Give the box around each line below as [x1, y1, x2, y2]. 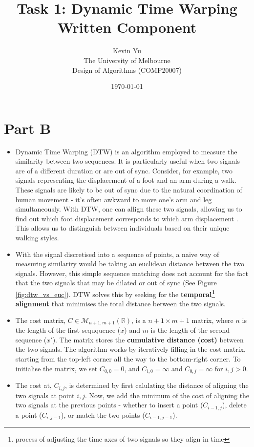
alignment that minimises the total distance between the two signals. [15, 298, 226, 309]
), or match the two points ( [61, 409, 145, 420]
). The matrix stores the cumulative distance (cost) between [52, 334, 244, 344]
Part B [4, 118, 51, 138]
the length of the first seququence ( [15, 325, 121, 335]
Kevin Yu [113, 45, 141, 56]
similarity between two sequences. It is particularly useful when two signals [15, 156, 240, 166]
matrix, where [191, 315, 233, 325]
